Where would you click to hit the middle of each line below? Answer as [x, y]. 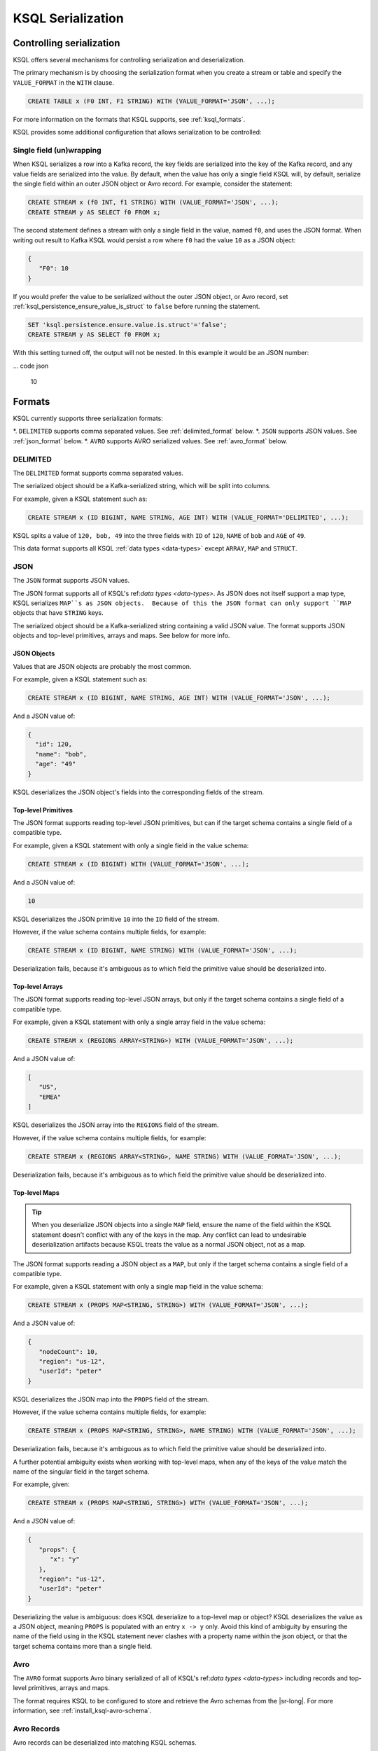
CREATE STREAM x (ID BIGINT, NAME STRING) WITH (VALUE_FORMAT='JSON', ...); [162, 950]
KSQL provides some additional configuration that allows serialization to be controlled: [137, 132]
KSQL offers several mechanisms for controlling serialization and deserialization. [129, 60]
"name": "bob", [61, 754]
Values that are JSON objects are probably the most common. [102, 666]
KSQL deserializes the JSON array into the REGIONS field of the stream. [116, 1125]
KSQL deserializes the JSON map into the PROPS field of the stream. [111, 1399]
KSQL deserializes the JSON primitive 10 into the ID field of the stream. [116, 919]
